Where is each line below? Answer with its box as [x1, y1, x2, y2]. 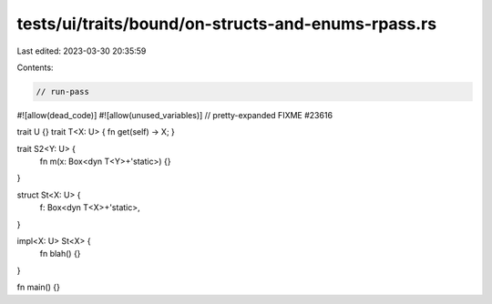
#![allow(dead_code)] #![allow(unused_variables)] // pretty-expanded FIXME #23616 [16, 109, 333, 120]
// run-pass [36, 86, 90, 96]
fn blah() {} [39, 248, 81, 259]
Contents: [16, 62, 54, 73]
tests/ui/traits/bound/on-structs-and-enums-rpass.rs [16, 14, 437, 34]
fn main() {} [16, 282, 61, 293]
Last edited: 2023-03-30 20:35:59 [16, 46, 147, 56]
